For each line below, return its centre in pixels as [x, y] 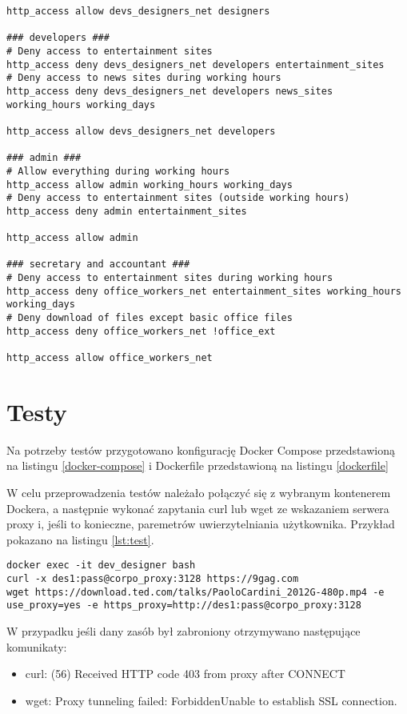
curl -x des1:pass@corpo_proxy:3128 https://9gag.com [153, 579]
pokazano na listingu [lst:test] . [80, 539]
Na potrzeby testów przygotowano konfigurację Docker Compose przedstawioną [201, 449]
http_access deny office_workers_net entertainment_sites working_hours [204, 291]
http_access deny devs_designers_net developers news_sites [170, 91]
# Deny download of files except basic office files [150, 318]
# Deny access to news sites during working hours [144, 78]
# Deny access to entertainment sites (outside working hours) [178, 198]
